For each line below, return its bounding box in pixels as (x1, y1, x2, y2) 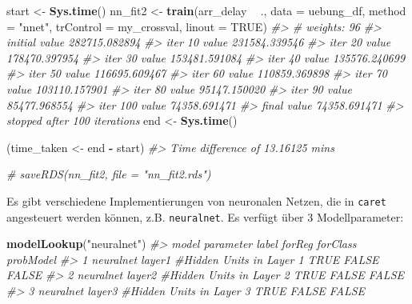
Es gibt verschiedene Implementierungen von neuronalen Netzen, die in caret (6, 192, 386, 209)
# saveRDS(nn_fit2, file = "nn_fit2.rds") (6, 166, 211, 182)
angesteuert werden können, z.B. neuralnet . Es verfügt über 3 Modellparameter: (6, 208, 404, 225)
